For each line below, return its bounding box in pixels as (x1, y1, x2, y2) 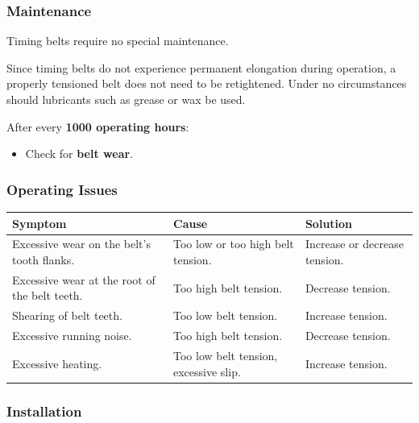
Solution (305, 214, 353, 231)
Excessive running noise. (12, 327, 132, 344)
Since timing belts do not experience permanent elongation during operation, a (6, 59, 396, 76)
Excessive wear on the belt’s (12, 235, 151, 252)
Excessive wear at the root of (12, 271, 156, 288)
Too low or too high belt (173, 235, 294, 252)
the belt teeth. (12, 287, 83, 304)
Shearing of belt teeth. (12, 307, 122, 324)
